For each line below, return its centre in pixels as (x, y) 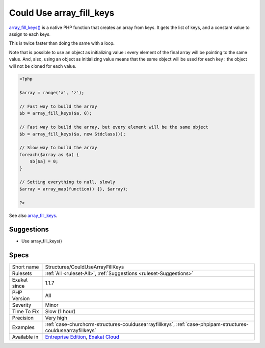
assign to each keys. (30, 34)
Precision (23, 318)
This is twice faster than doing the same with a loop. (62, 43)
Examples (23, 327)
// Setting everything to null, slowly (67, 182)
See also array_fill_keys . (33, 215)
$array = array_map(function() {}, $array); (74, 189)
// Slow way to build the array (58, 148)
